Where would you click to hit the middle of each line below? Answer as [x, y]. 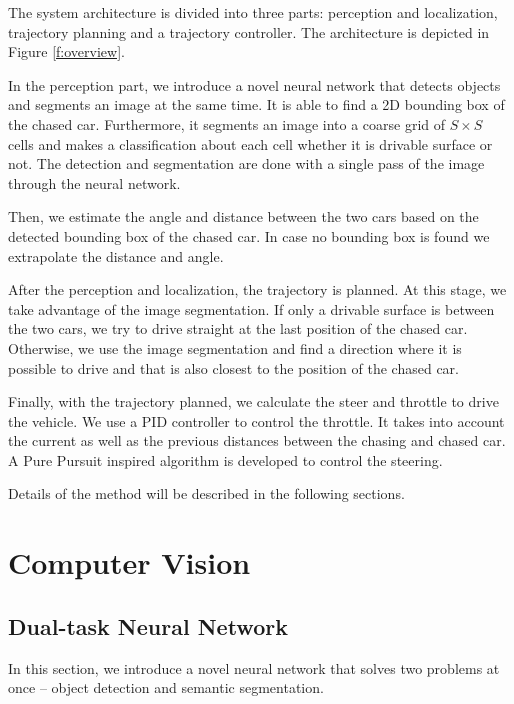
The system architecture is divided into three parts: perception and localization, [253, 12]
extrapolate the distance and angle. [116, 255]
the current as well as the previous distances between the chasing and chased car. [257, 440]
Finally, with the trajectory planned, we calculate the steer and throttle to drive [253, 401]
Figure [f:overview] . [66, 51]
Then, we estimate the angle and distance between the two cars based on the [243, 216]
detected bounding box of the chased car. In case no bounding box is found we [249, 235]
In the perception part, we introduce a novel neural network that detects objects [254, 84]
